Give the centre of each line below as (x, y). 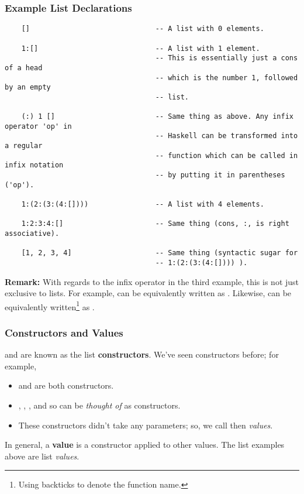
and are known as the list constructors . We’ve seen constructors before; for (142, 354)
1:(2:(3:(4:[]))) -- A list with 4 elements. (143, 205)
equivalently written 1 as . (50, 306)
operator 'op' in (38, 126)
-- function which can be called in (227, 155)
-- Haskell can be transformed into (227, 136)
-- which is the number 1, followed (227, 78)
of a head (24, 68)
